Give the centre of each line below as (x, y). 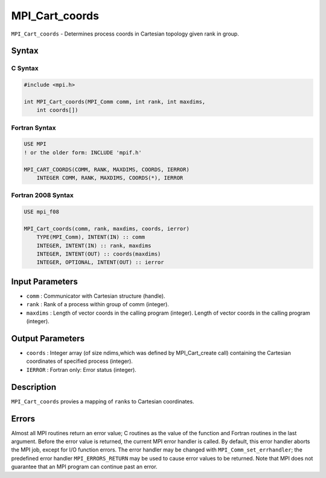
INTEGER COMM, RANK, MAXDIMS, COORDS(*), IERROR (110, 178)
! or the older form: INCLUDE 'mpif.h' (83, 153)
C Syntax (25, 68)
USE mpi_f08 (42, 212)
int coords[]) (57, 110)
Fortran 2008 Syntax (42, 195)
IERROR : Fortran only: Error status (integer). (81, 370)
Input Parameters (44, 281)
